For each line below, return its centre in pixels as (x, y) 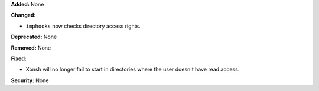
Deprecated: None (34, 37)
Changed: (23, 15)
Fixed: (19, 58)
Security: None (30, 80)
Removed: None (31, 48)
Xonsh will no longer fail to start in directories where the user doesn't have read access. (133, 69)
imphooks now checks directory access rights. (83, 26)
